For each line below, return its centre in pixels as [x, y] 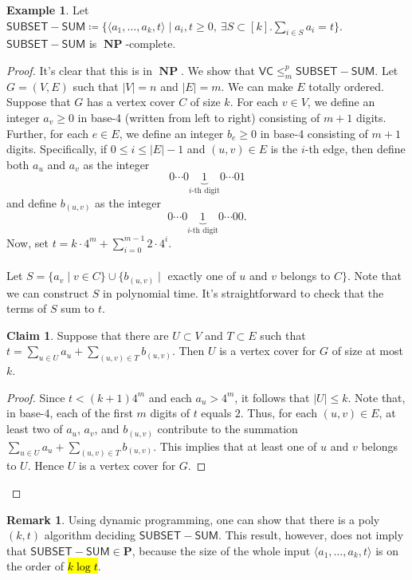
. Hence [46, 466]
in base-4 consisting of [314, 133]
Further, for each [47, 133]
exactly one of [202, 276]
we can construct [48, 292]
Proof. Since [36, 397]
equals [216, 413]
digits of [170, 413]
